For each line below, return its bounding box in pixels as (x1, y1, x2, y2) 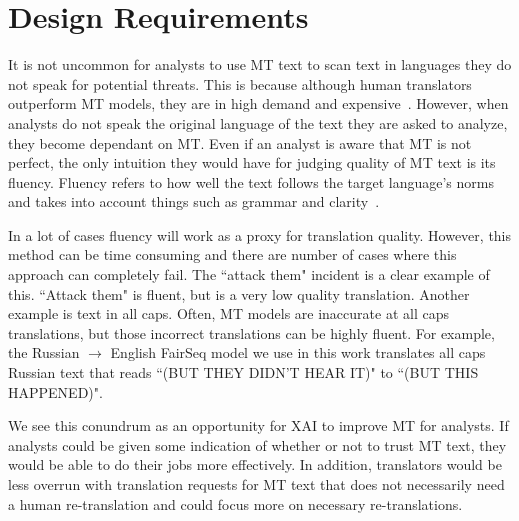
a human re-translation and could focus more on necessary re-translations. (8, 493, 463, 514)
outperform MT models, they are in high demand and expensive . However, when (8, 93, 509, 114)
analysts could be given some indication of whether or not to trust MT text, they (8, 434, 507, 455)
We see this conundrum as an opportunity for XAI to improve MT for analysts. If (8, 415, 509, 436)
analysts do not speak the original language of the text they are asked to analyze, (8, 112, 508, 133)
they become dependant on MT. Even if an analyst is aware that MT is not (8, 132, 472, 153)
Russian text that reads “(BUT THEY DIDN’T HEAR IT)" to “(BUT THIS (8, 362, 479, 383)
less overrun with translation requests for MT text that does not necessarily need (8, 474, 505, 494)
